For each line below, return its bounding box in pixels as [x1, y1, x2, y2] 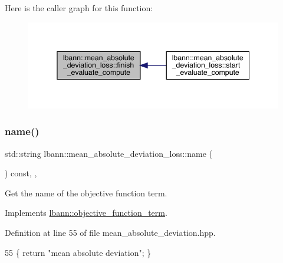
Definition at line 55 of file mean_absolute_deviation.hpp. [5, 226, 216, 239]
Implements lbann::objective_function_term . [5, 206, 167, 219]
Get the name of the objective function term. [5, 186, 167, 199]
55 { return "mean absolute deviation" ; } [5, 246, 152, 258]
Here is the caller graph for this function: [5, 2, 153, 14]
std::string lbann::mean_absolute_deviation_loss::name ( [5, 147, 213, 159]
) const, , [5, 167, 37, 179]
